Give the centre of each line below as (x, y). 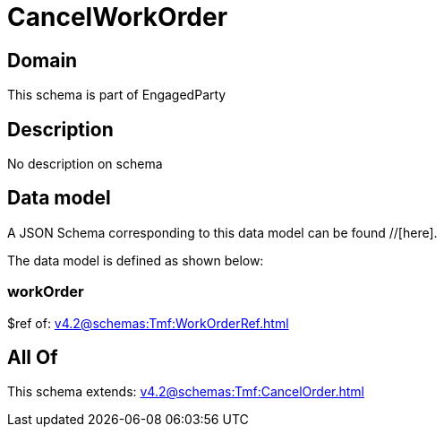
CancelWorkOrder (118, 17)
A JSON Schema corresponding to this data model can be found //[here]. (222, 232)
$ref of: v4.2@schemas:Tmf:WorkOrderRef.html (148, 323)
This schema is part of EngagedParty (117, 95)
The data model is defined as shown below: (136, 260)
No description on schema (85, 164)
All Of (33, 358)
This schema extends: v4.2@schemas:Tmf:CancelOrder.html (186, 392)
